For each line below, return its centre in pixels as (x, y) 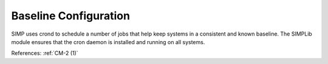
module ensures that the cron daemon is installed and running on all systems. (108, 42)
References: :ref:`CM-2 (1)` (45, 53)
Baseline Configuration (71, 16)
